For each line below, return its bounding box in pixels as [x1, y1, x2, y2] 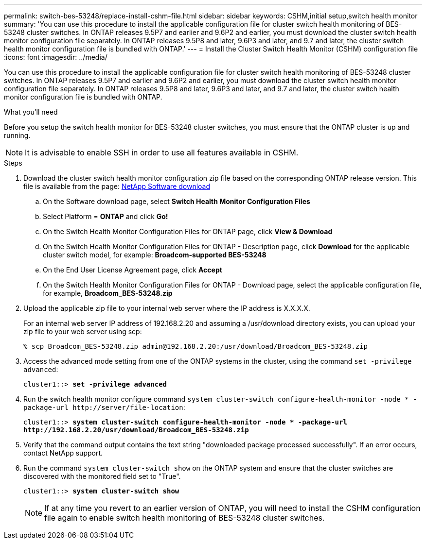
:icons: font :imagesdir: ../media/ [4, 53, 107, 61]
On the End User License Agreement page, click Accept [43, 266, 222, 274]
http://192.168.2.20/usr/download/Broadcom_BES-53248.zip [23, 426, 249, 434]
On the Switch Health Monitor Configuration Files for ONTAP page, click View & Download [43, 227, 333, 236]
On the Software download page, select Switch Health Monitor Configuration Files [43, 197, 310, 205]
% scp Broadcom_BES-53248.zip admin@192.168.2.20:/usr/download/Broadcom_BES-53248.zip [23, 342, 368, 350]
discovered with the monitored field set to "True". [23, 472, 181, 480]
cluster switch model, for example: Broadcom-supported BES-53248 [43, 251, 266, 259]
